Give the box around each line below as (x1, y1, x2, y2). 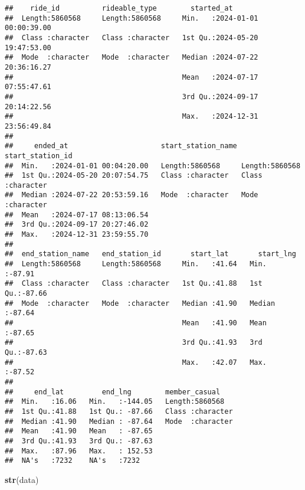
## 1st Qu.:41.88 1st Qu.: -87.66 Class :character (5, 407, 233, 416)
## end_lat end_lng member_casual (5, 387, 221, 396)
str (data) (5, 473, 39, 485)
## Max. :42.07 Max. (5, 358, 267, 367)
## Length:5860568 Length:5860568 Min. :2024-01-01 (5, 14, 258, 22)
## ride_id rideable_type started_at (5, 4, 233, 12)
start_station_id (5, 151, 73, 160)
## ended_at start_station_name (5, 142, 237, 151)
